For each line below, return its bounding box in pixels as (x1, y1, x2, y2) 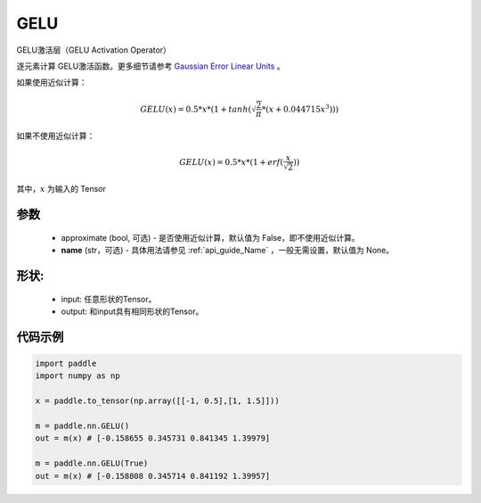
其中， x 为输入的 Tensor (16, 184, 107, 194)
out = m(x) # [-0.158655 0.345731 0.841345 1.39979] (35, 433, 271, 443)
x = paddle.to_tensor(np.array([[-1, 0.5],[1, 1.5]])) (35, 396, 280, 406)
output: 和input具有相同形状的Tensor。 (61, 306, 204, 317)
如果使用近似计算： (16, 77, 87, 88)
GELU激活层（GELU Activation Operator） (16, 45, 171, 55)
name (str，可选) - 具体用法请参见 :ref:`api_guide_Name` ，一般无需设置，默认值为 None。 (61, 245, 395, 256)
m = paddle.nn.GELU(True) (35, 458, 149, 468)
